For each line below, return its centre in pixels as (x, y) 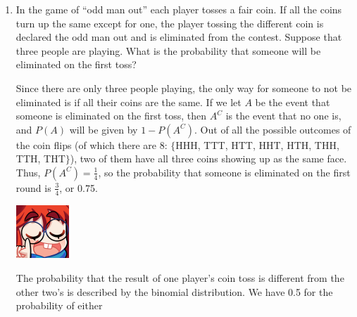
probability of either (59, 305)
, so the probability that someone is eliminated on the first (224, 172)
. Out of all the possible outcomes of (273, 129)
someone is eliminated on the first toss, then (111, 116)
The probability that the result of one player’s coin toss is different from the (180, 277)
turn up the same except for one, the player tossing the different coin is (170, 23)
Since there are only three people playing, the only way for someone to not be (184, 88)
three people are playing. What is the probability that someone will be (168, 50)
